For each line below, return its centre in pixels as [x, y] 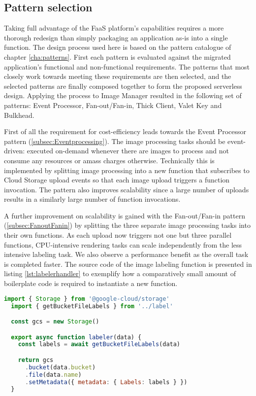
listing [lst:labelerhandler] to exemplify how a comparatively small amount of [120, 273]
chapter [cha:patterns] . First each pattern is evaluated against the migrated [117, 56]
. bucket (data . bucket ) [60, 367]
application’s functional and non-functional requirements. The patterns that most [127, 66]
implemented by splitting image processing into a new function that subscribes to [127, 170]
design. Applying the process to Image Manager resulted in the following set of [123, 95]
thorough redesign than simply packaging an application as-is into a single [116, 37]
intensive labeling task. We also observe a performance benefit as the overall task [126, 254]
